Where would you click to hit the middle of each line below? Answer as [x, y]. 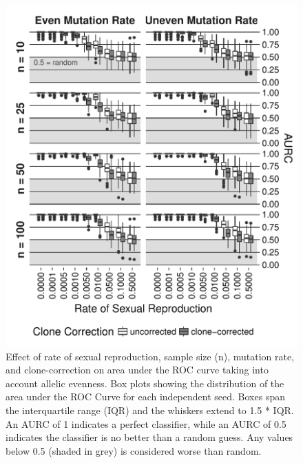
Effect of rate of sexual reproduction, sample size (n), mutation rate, [150, 356]
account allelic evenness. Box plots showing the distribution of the [145, 383]
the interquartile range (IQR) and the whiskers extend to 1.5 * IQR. [150, 410]
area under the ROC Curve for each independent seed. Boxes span [145, 397]
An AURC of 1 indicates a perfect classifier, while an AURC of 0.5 [146, 423]
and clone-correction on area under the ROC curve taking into [137, 370]
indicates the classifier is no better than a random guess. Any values [149, 437]
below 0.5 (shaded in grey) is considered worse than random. [134, 450]
